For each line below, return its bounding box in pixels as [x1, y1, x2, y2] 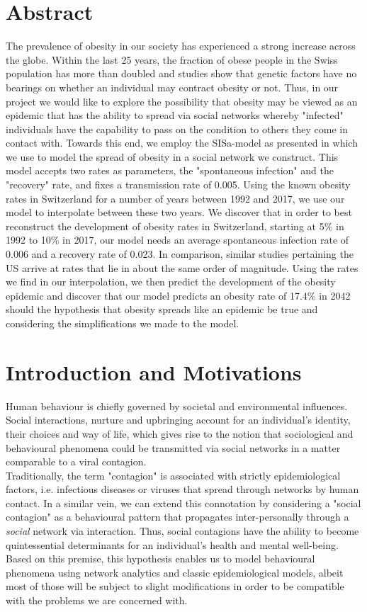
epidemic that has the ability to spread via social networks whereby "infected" [6, 108, 344, 123]
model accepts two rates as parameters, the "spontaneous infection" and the [6, 163, 334, 178]
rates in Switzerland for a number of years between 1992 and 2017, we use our [6, 191, 345, 205]
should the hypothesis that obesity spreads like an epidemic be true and [6, 302, 318, 317]
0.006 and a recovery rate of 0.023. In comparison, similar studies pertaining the [6, 246, 354, 261]
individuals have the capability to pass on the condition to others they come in [6, 121, 348, 136]
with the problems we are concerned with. [6, 593, 188, 608]
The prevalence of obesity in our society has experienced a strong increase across [6, 38, 356, 53]
